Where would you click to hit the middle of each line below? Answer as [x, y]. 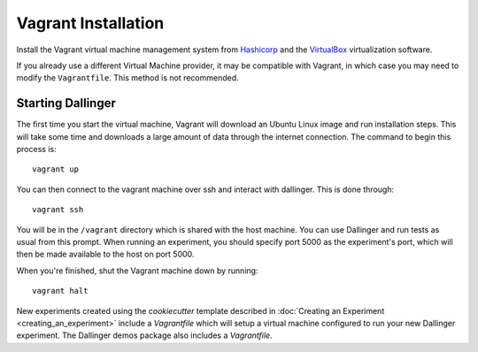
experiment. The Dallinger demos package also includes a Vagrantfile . [145, 335]
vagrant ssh [58, 210]
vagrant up [56, 169]
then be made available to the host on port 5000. [105, 254]
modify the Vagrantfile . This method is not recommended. [127, 78]
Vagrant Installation [90, 23]
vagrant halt [60, 291]
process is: [36, 149]
